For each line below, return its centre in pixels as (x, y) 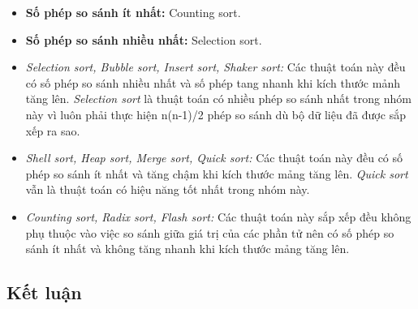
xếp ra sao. (53, 130)
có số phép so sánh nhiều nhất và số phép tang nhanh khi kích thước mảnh (213, 82)
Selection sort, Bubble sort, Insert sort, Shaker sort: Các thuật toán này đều (215, 67)
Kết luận (44, 292)
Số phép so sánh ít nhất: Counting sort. (133, 12)
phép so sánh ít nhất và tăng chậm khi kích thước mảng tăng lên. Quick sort (217, 173)
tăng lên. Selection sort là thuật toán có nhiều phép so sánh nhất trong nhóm (218, 99)
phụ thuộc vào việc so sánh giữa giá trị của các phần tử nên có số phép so (210, 232)
